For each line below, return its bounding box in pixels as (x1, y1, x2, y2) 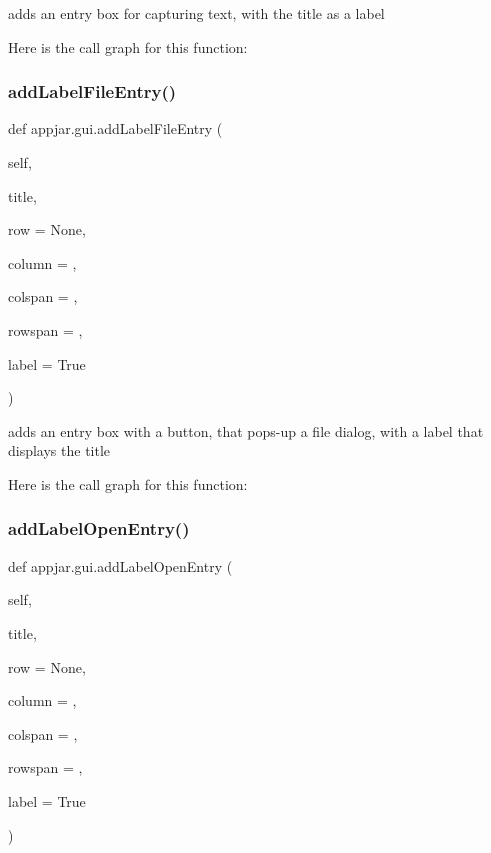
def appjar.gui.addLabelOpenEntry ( (8, 555, 233, 576)
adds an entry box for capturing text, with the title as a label (8, 3, 385, 23)
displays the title (8, 440, 111, 461)
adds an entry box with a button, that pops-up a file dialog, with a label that (8, 420, 484, 441)
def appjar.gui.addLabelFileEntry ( (8, 118, 223, 139)
